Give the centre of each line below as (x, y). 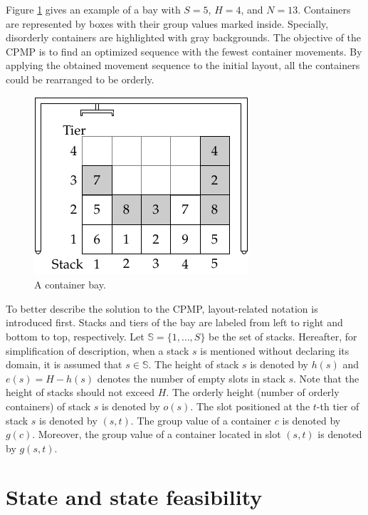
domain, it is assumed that (64, 364)
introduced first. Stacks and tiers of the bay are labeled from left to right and (174, 322)
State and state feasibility (134, 497)
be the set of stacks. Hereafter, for (283, 336)
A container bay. (70, 285)
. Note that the (326, 378)
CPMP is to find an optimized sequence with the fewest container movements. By (184, 51)
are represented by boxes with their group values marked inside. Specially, (167, 23)
